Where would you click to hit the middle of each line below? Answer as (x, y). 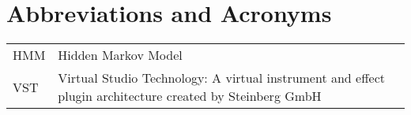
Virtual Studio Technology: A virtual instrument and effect (221, 78)
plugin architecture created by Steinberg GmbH (190, 96)
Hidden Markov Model (120, 55)
